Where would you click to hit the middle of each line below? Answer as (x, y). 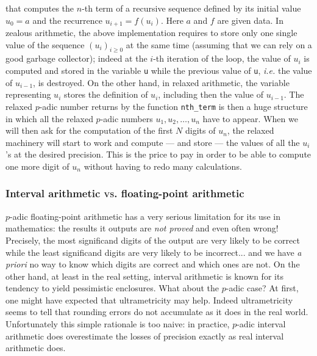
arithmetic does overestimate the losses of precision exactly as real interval (145, 336)
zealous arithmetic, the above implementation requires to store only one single (151, 33)
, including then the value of (211, 94)
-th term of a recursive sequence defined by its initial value (191, 8)
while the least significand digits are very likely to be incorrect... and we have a (154, 252)
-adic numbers (126, 118)
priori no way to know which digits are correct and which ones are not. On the (153, 264)
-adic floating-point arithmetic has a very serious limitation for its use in (145, 216)
